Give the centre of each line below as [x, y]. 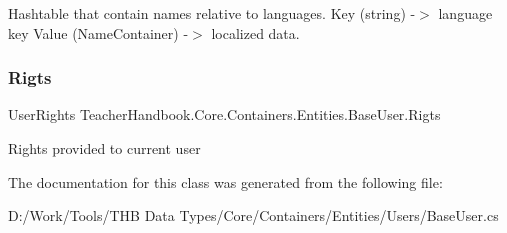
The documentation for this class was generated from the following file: [225, 181]
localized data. [255, 32]
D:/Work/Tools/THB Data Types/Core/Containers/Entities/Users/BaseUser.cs [253, 215]
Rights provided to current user [104, 148]
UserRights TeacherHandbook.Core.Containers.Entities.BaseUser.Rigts [224, 114]
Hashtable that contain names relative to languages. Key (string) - [212, 13]
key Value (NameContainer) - [98, 32]
